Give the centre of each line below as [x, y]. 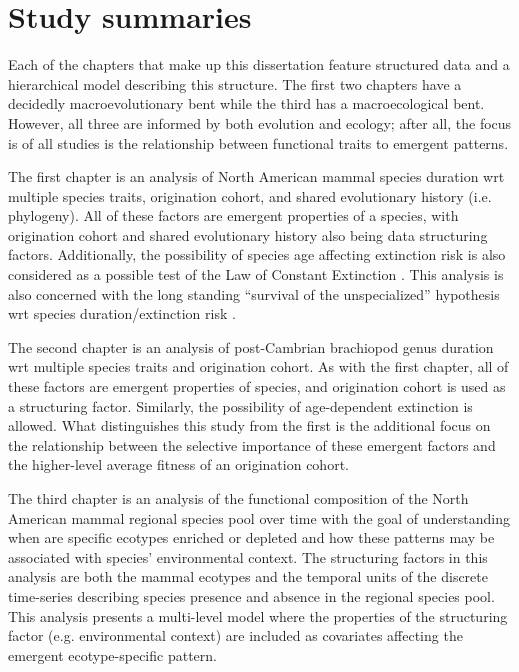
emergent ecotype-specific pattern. [112, 654]
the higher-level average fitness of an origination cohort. [178, 464]
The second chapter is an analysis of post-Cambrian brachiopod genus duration [251, 346]
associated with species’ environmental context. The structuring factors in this [248, 556]
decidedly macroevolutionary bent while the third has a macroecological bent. [246, 103]
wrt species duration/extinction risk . [122, 313]
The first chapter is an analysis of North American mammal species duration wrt [256, 176]
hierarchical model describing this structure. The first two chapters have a [235, 83]
